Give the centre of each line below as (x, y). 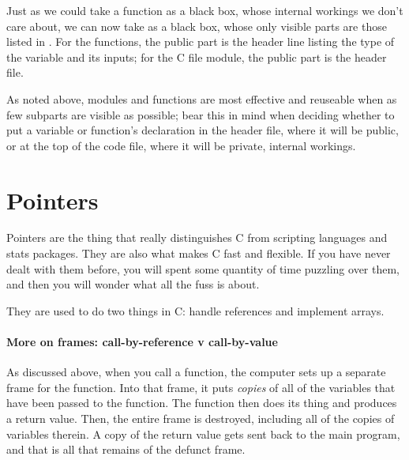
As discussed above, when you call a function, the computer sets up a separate (196, 372)
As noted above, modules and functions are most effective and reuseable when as (202, 98)
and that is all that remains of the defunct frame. (126, 449)
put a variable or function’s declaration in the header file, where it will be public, (203, 130)
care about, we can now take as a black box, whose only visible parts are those (197, 26)
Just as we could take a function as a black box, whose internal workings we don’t (205, 10)
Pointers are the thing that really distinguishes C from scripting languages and (197, 238)
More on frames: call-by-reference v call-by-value (142, 342)
